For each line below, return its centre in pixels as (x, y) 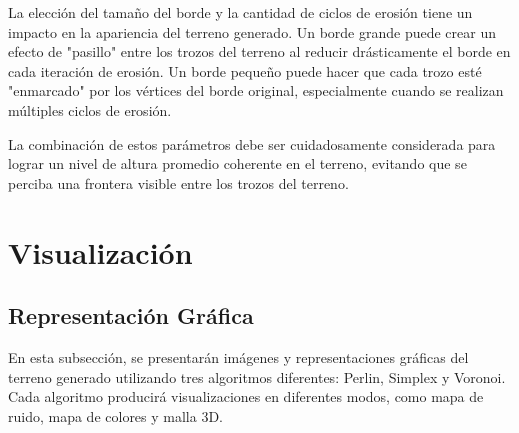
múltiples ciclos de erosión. (90, 109)
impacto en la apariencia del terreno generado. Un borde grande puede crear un (252, 31)
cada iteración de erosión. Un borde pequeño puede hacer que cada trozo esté (245, 70)
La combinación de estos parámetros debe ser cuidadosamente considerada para (252, 143)
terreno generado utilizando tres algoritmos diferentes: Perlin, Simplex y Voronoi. (257, 376)
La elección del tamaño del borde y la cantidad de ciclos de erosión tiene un (240, 12)
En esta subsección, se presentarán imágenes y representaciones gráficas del (238, 356)
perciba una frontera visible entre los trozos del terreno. (178, 182)
